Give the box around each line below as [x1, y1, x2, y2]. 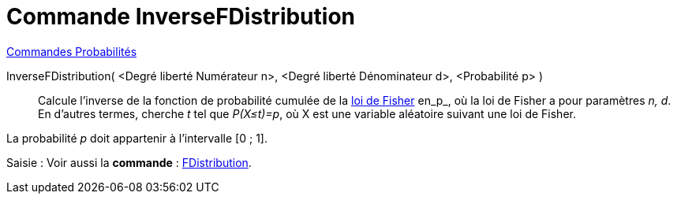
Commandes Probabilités [6, 44, 137, 58]
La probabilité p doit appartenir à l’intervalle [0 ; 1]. [6, 131, 267, 145]
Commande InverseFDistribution [6, 3, 355, 30]
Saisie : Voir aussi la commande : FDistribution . [6, 155, 252, 169]
